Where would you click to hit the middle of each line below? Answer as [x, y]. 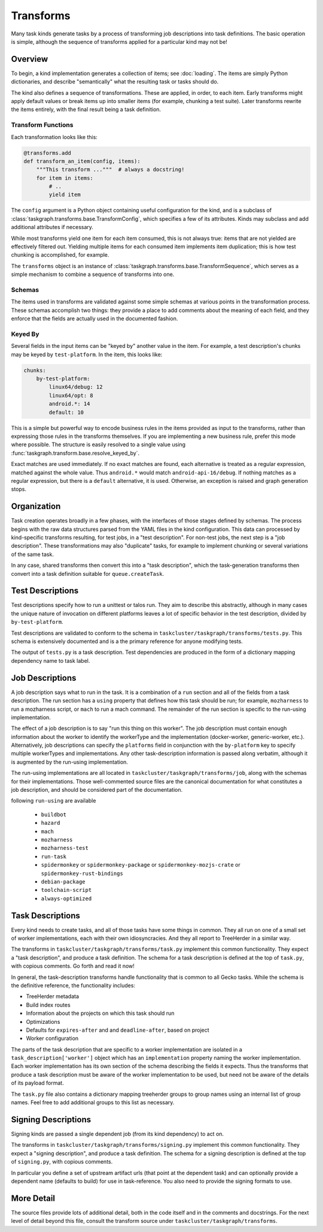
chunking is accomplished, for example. [60, 255]
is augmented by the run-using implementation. [70, 762]
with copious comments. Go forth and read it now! [73, 966]
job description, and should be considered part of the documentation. [97, 790]
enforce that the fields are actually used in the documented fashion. [95, 318]
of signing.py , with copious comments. [62, 1162]
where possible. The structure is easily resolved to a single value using [98, 444]
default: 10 [66, 412]
